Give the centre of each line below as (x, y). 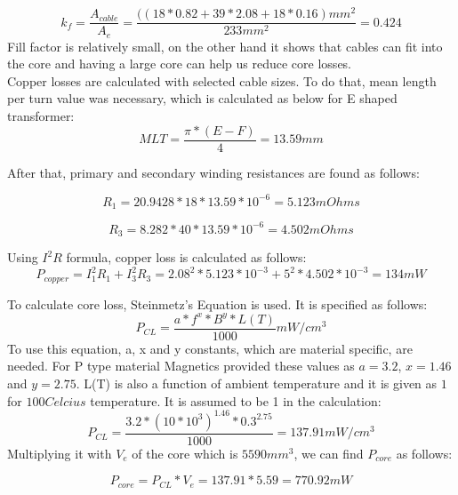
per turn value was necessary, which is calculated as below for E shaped (202, 98)
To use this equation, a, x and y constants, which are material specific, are (210, 348)
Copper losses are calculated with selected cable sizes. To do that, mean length (222, 80)
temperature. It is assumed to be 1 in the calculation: (236, 400)
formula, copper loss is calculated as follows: (186, 257)
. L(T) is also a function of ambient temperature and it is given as (257, 383)
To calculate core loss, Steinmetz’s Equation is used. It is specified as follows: (217, 303)
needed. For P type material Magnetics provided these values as (181, 366)
